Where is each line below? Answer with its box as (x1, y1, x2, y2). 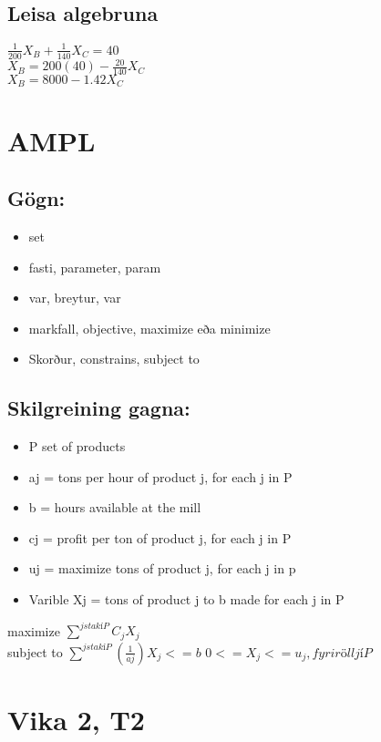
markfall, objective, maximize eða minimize (28, 318, 271, 337)
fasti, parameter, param (28, 257, 161, 276)
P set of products (28, 437, 126, 456)
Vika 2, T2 (7, 701, 145, 738)
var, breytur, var (28, 288, 121, 307)
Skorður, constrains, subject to (28, 349, 200, 368)
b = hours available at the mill (28, 498, 201, 517)
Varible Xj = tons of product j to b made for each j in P (28, 590, 345, 609)
